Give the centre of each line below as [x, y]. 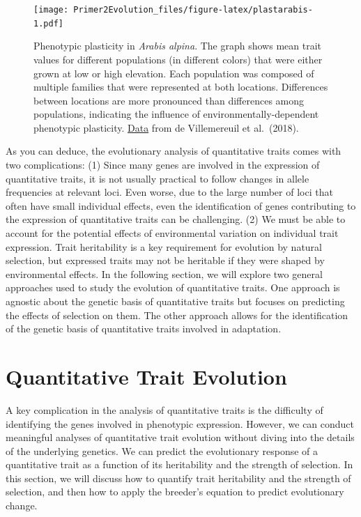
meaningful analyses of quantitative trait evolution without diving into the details [180, 437]
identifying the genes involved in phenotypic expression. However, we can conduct [180, 423]
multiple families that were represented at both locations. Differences [181, 87]
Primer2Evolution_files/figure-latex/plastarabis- [193, 10]
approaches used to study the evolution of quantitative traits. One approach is [173, 287]
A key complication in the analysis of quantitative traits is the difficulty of [164, 409]
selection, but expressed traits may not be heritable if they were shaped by [165, 260]
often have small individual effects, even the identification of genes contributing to [181, 205]
